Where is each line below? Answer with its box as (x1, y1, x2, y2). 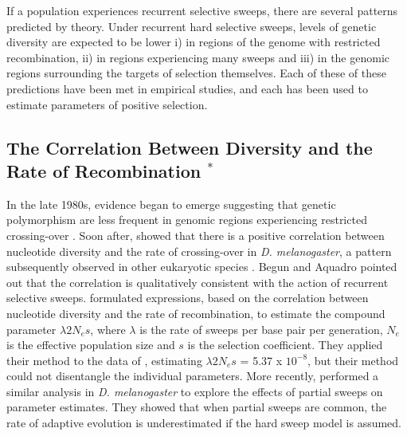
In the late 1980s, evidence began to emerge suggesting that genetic (6, 195, 336, 212)
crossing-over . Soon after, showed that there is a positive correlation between (6, 226, 385, 243)
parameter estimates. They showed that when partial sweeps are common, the (6, 399, 387, 415)
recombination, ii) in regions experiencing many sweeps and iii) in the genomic (6, 49, 390, 65)
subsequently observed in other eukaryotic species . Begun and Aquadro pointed (6, 258, 397, 275)
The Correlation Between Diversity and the (6, 135, 373, 159)
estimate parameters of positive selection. (6, 96, 208, 112)
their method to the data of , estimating (6, 352, 202, 368)
